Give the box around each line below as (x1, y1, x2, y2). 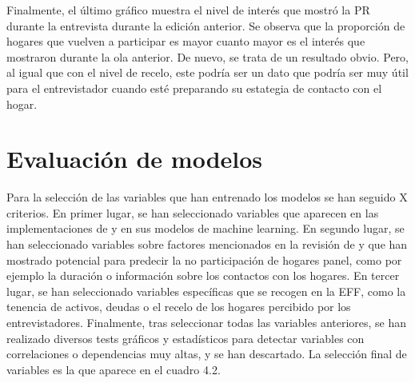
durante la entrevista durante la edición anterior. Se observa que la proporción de (6, 17, 405, 34)
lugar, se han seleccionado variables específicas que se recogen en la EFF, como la (6, 282, 406, 299)
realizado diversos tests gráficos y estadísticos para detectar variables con (6, 329, 365, 346)
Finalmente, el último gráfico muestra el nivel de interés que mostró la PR (6, 2, 370, 18)
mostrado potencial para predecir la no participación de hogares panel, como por (6, 251, 402, 268)
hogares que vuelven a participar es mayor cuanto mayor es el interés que (6, 33, 365, 50)
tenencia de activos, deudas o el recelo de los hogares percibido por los (6, 298, 351, 315)
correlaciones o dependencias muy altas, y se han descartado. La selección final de (6, 345, 407, 362)
